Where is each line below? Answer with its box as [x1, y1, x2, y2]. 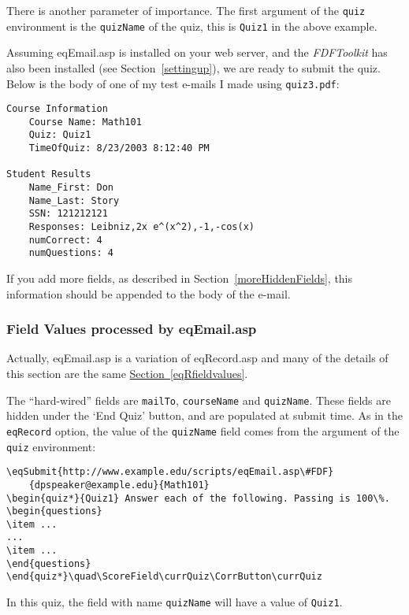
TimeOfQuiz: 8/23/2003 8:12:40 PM [28, 143, 210, 154]
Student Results [6, 169, 91, 180]
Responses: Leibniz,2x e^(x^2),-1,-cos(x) [28, 221, 255, 233]
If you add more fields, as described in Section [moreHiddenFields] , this [6, 270, 353, 287]
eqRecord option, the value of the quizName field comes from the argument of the [6, 422, 400, 439]
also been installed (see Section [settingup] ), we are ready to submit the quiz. [6, 59, 381, 76]
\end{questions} [6, 558, 91, 569]
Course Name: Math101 [28, 116, 142, 128]
